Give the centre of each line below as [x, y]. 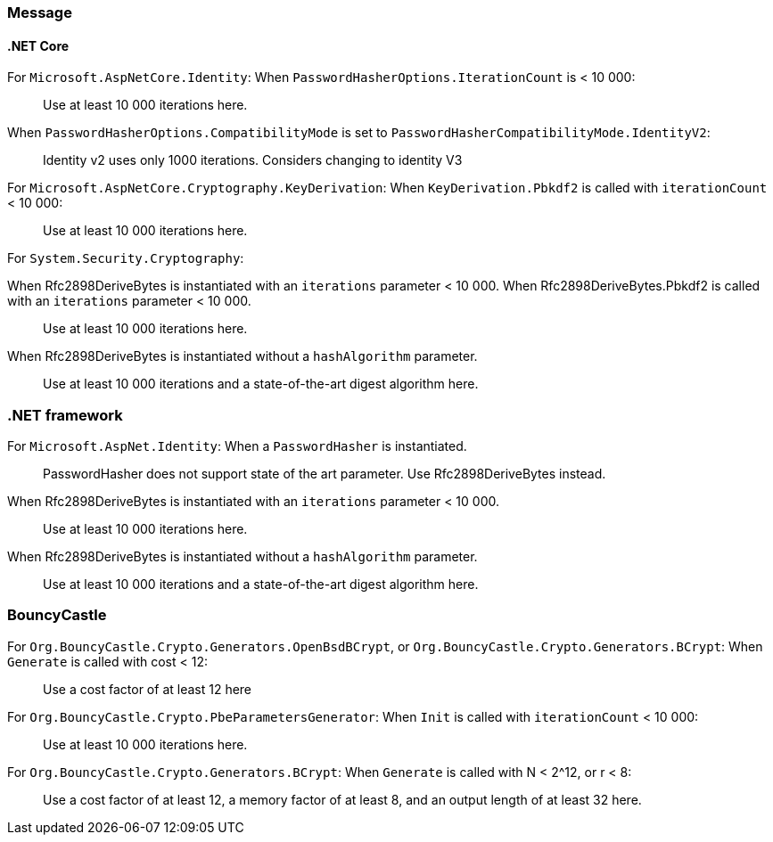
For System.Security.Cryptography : [126, 258]
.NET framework [65, 415]
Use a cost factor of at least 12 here [148, 689]
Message [40, 12]
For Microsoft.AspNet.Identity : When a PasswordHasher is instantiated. [237, 446]
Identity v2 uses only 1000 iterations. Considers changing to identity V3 [253, 160]
